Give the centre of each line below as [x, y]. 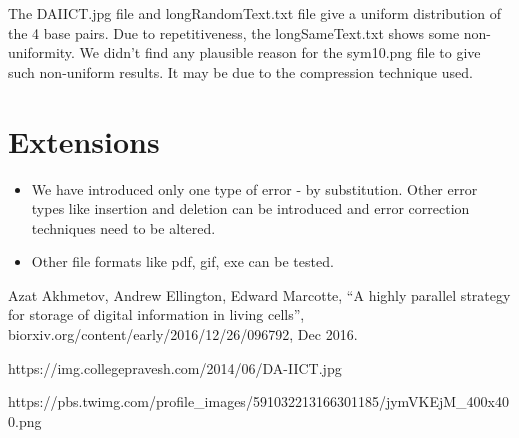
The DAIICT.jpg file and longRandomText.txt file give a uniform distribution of [254, 13]
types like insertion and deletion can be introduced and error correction [250, 208]
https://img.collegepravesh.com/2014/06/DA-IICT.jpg [175, 367]
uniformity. [41, 52]
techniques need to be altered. [123, 227]
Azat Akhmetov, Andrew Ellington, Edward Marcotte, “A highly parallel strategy [259, 294]
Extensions [84, 140]
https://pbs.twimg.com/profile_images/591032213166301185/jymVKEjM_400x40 [259, 401]
